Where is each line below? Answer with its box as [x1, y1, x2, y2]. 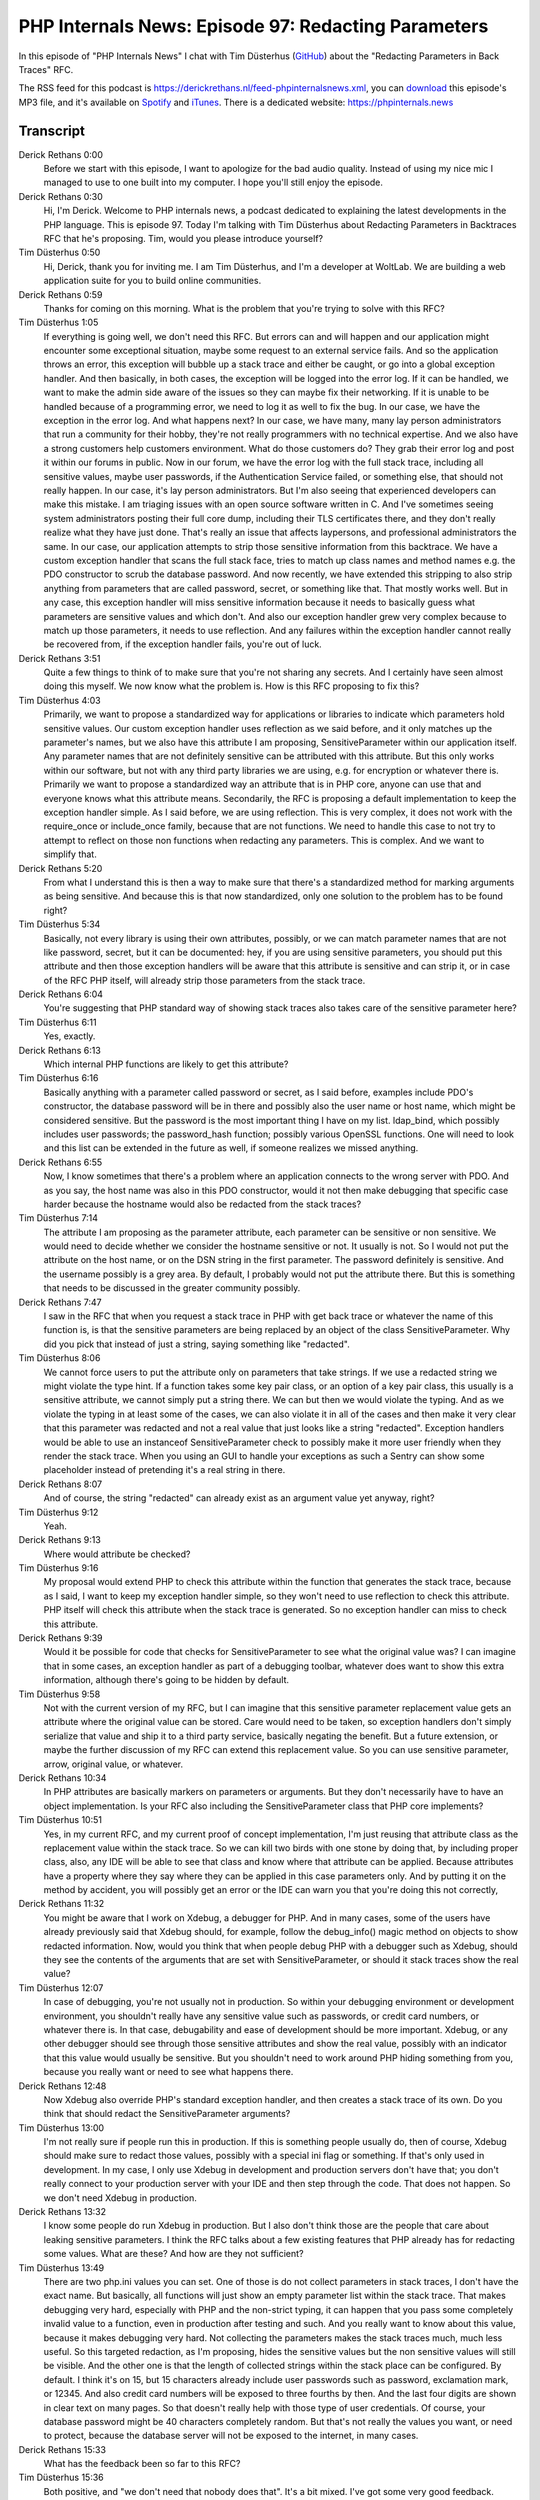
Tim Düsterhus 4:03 [18, 694, 101, 706]
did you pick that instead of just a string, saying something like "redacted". [43, 1338, 350, 1350]
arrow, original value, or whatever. [43, 1758, 184, 1770]
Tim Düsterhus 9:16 [18, 1562, 99, 1574]
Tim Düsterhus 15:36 [18, 2471, 104, 2484]
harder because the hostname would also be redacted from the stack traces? [43, 1198, 362, 1210]
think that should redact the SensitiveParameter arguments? [43, 2108, 291, 2120]
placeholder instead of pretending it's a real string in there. [43, 1464, 286, 1476]
